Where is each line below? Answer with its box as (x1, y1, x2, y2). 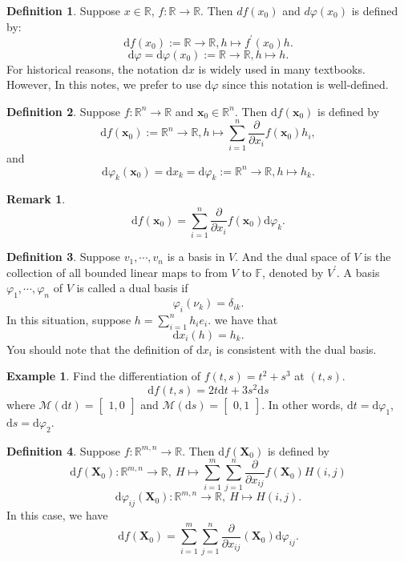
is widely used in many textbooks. (198, 60, 366, 77)
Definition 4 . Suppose (6, 442, 121, 459)
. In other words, (261, 396, 344, 413)
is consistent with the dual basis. (216, 340, 377, 357)
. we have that (208, 311, 278, 327)
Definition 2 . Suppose (6, 102, 121, 119)
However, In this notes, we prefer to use (6, 76, 201, 93)
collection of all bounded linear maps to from (6, 263, 228, 280)
